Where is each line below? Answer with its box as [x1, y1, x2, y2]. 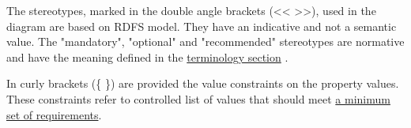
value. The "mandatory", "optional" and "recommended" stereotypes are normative [6, 33, 405, 50]
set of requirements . [6, 106, 102, 122]
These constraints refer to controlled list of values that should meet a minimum [6, 90, 390, 107]
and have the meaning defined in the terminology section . [6, 48, 288, 65]
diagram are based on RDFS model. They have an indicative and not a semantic [6, 17, 397, 34]
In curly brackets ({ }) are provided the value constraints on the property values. [6, 75, 399, 92]
